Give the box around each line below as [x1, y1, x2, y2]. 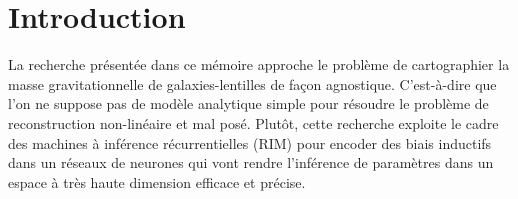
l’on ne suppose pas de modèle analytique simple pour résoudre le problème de [8, 93, 489, 114]
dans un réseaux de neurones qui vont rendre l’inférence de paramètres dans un [8, 152, 494, 173]
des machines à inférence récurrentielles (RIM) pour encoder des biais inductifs [8, 132, 492, 153]
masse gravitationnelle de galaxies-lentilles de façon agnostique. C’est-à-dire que [8, 73, 497, 94]
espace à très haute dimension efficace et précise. [8, 171, 306, 192]
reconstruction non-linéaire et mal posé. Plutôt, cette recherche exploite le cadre [8, 112, 499, 133]
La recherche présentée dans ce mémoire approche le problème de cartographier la [8, 54, 510, 75]
